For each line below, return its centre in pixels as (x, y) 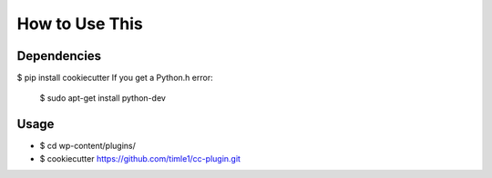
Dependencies (59, 56)
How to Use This (80, 24)
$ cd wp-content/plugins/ (87, 146)
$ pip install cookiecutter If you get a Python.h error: (115, 78)
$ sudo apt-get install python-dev (102, 98)
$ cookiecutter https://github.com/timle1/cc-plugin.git (140, 158)
